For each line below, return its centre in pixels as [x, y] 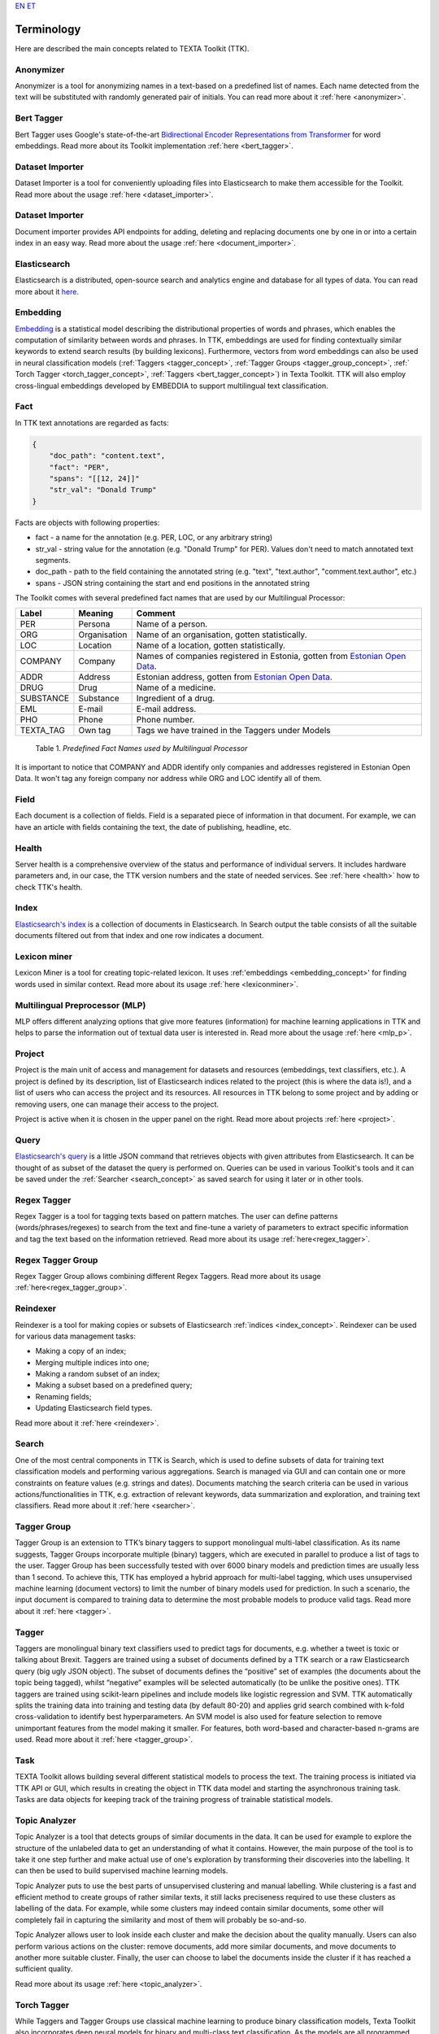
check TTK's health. [49, 887]
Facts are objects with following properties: [87, 522]
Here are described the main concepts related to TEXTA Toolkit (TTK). [132, 48]
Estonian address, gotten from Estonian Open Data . [234, 677]
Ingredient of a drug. [176, 698]
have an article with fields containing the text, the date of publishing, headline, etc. [153, 827]
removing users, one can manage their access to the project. [117, 1104]
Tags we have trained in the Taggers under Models [233, 731]
